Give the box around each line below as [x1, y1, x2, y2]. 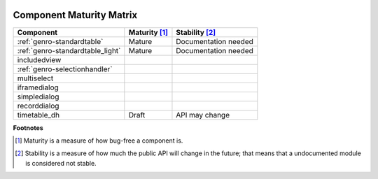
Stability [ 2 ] [176, 27, 216, 37]
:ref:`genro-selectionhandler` [17, 64, 113, 73]
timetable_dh [17, 110, 60, 120]
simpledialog [17, 92, 59, 101]
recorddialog [17, 101, 59, 110]
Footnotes [13, 123, 43, 132]
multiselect [17, 73, 54, 83]
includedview [17, 55, 62, 64]
